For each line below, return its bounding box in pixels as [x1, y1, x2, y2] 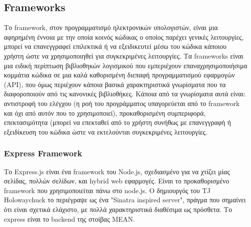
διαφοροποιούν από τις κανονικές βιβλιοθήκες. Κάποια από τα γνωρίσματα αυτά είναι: [4, 89, 246, 99]
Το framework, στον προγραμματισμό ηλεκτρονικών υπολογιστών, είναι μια [4, 22, 218, 32]
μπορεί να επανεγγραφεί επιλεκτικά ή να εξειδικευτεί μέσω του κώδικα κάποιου [4, 41, 227, 51]
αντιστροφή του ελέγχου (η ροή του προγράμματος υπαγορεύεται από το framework [4, 98, 240, 108]
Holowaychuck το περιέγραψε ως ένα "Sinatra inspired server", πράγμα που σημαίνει [4, 195, 246, 205]
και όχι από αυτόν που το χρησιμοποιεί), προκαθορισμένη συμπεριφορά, [4, 107, 206, 118]
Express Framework [4, 147, 82, 159]
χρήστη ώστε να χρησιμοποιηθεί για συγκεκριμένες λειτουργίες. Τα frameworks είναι [4, 50, 244, 61]
